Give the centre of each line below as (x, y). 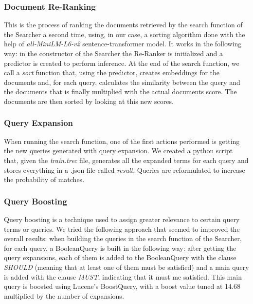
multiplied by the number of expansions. (64, 295)
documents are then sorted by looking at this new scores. (89, 101)
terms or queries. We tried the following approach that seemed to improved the (122, 229)
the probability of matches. (44, 179)
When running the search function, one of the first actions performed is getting (122, 141)
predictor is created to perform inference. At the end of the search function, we (122, 63)
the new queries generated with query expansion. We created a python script (118, 151)
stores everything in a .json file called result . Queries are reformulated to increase (125, 170)
